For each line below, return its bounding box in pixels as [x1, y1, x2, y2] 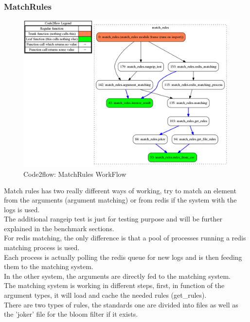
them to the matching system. [4, 261, 93, 271]
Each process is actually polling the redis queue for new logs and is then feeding [4, 252, 242, 262]
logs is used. [4, 204, 40, 214]
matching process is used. [4, 242, 80, 253]
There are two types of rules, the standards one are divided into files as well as [4, 299, 238, 309]
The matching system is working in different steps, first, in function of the [4, 280, 225, 290]
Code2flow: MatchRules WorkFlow [23, 169, 126, 179]
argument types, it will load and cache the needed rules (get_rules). [4, 290, 207, 300]
